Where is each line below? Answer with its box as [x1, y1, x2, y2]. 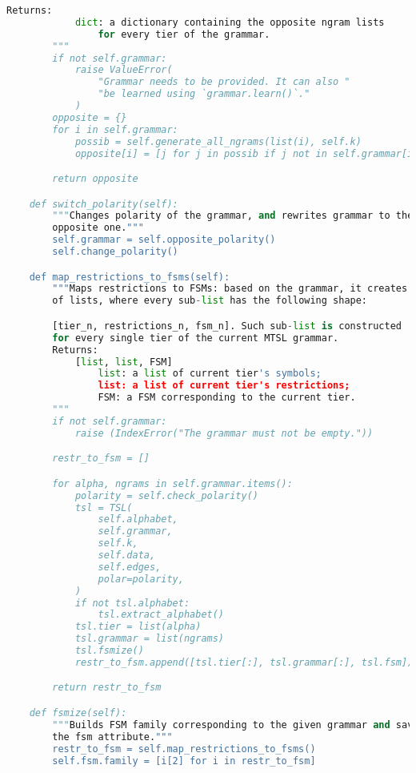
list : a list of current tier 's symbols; [98, 368, 322, 380]
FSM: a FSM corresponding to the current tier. [98, 392, 356, 404]
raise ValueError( [74, 64, 173, 76]
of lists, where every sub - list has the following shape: [52, 295, 368, 307]
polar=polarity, [98, 573, 184, 585]
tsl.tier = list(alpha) [74, 621, 202, 633]
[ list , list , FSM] [74, 356, 173, 368]
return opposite [52, 173, 138, 185]
